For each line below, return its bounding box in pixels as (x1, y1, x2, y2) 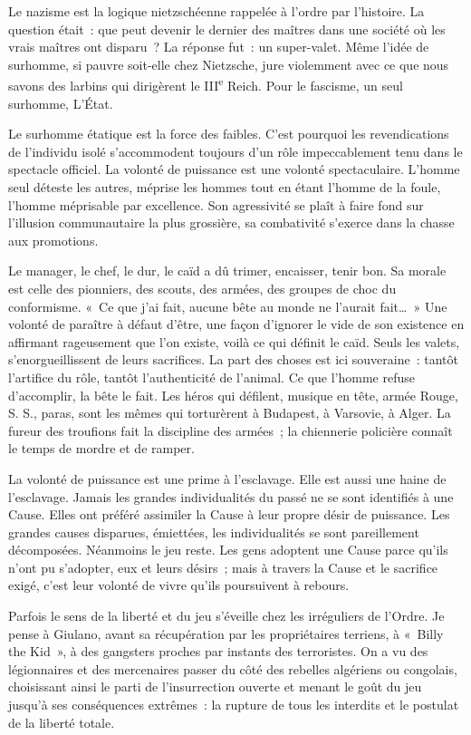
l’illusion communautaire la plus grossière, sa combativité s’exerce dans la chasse (8, 213, 455, 232)
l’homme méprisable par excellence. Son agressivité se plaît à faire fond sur (8, 195, 424, 214)
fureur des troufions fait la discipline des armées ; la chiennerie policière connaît (8, 421, 453, 440)
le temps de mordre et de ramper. (8, 439, 195, 458)
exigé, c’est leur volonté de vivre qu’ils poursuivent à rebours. (8, 575, 350, 595)
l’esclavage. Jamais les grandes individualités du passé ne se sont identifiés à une (8, 487, 454, 506)
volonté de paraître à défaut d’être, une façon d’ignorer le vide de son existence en (8, 314, 465, 334)
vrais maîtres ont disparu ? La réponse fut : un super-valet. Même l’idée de (8, 37, 429, 56)
